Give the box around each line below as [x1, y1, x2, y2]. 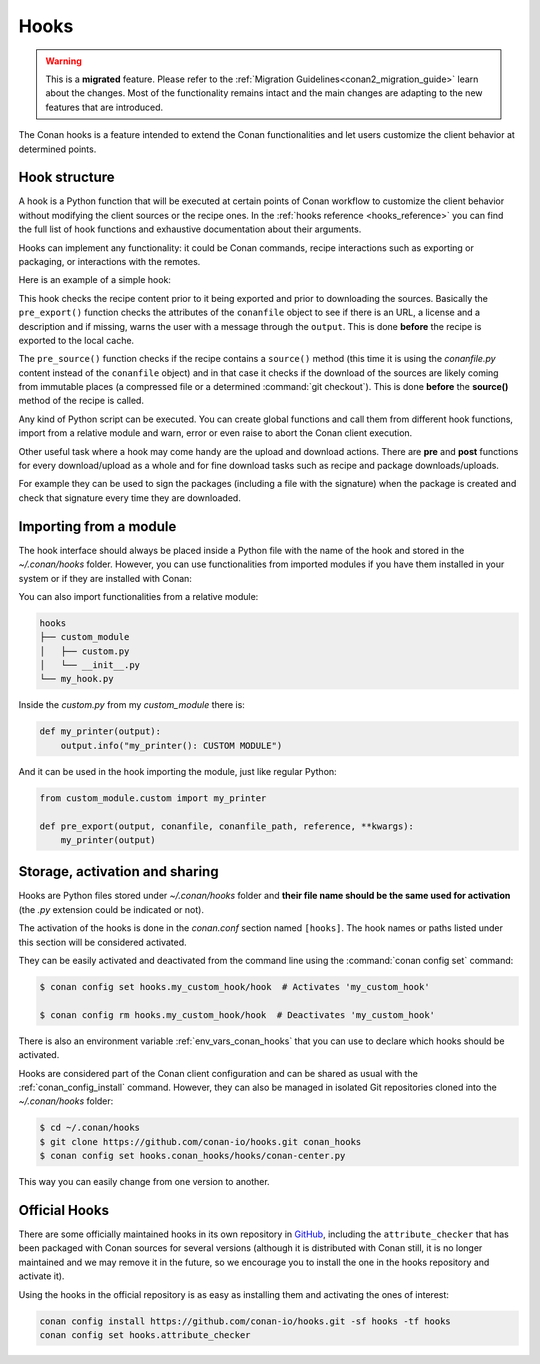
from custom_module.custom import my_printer [39, 792, 267, 804]
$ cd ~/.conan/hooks [39, 1122, 140, 1134]
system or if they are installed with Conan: [18, 572, 192, 584]
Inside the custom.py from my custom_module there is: [18, 699, 245, 711]
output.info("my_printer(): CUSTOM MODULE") [60, 740, 283, 751]
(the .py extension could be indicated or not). [18, 903, 205, 915]
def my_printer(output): [39, 726, 162, 737]
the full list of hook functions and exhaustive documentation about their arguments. [18, 223, 362, 235]
